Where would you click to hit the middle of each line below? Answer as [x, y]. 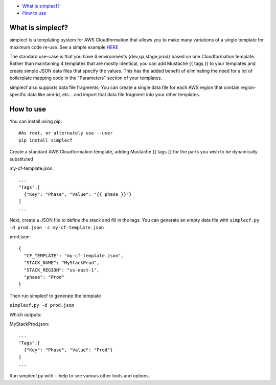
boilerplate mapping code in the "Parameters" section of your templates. [86, 78]
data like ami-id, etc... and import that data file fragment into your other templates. [114, 95]
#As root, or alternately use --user [66, 133]
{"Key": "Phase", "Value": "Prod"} [68, 350]
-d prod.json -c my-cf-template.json [57, 227]
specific [18, 95]
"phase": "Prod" [44, 277]
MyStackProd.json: [29, 324]
